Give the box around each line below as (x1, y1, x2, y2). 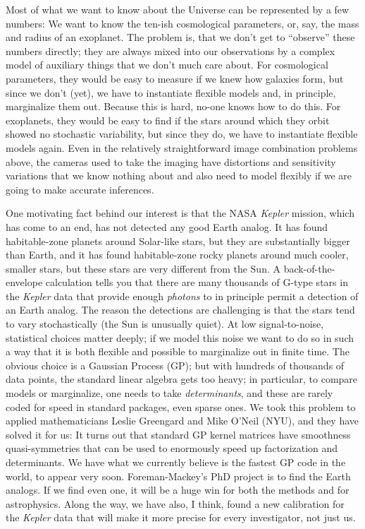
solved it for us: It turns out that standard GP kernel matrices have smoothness (6, 427, 351, 441)
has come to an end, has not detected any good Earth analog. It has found (6, 219, 328, 234)
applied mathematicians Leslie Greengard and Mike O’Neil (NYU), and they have (6, 413, 359, 428)
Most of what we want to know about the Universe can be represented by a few (6, 2, 349, 16)
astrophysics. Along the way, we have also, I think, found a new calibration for (6, 496, 345, 511)
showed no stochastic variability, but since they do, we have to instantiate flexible (6, 126, 358, 141)
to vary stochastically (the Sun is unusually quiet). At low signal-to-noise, (6, 316, 324, 331)
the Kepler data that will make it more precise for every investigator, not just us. (6, 510, 356, 525)
